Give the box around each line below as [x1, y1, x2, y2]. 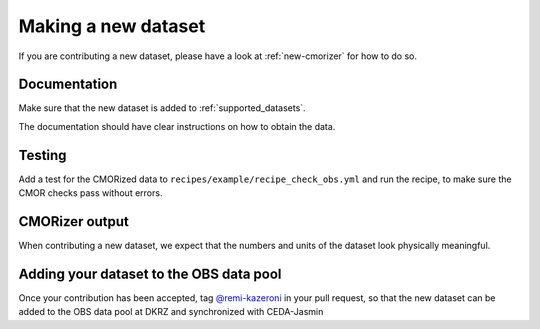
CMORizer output [18, 213, 130, 230]
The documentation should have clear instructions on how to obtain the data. [18, 120, 336, 132]
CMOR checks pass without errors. [18, 187, 163, 199]
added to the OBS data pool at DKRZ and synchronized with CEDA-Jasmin [18, 306, 324, 318]
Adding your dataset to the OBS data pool [18, 265, 282, 282]
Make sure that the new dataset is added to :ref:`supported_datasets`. [18, 102, 306, 114]
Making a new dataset [18, 15, 206, 37]
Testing [18, 146, 67, 164]
